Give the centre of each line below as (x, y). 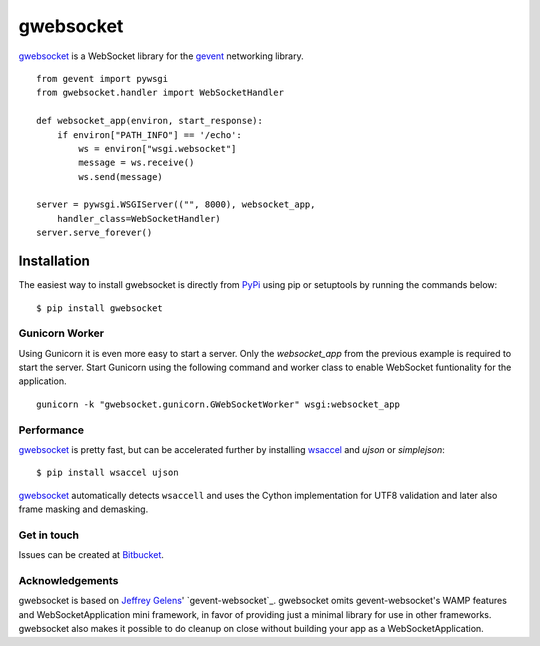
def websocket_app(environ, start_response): (150, 121)
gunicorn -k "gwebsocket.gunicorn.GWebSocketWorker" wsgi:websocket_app (218, 404)
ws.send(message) (121, 176)
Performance (51, 430)
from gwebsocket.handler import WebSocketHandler (160, 93)
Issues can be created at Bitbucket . (91, 555)
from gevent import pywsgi (102, 78)
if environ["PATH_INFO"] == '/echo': (149, 134)
